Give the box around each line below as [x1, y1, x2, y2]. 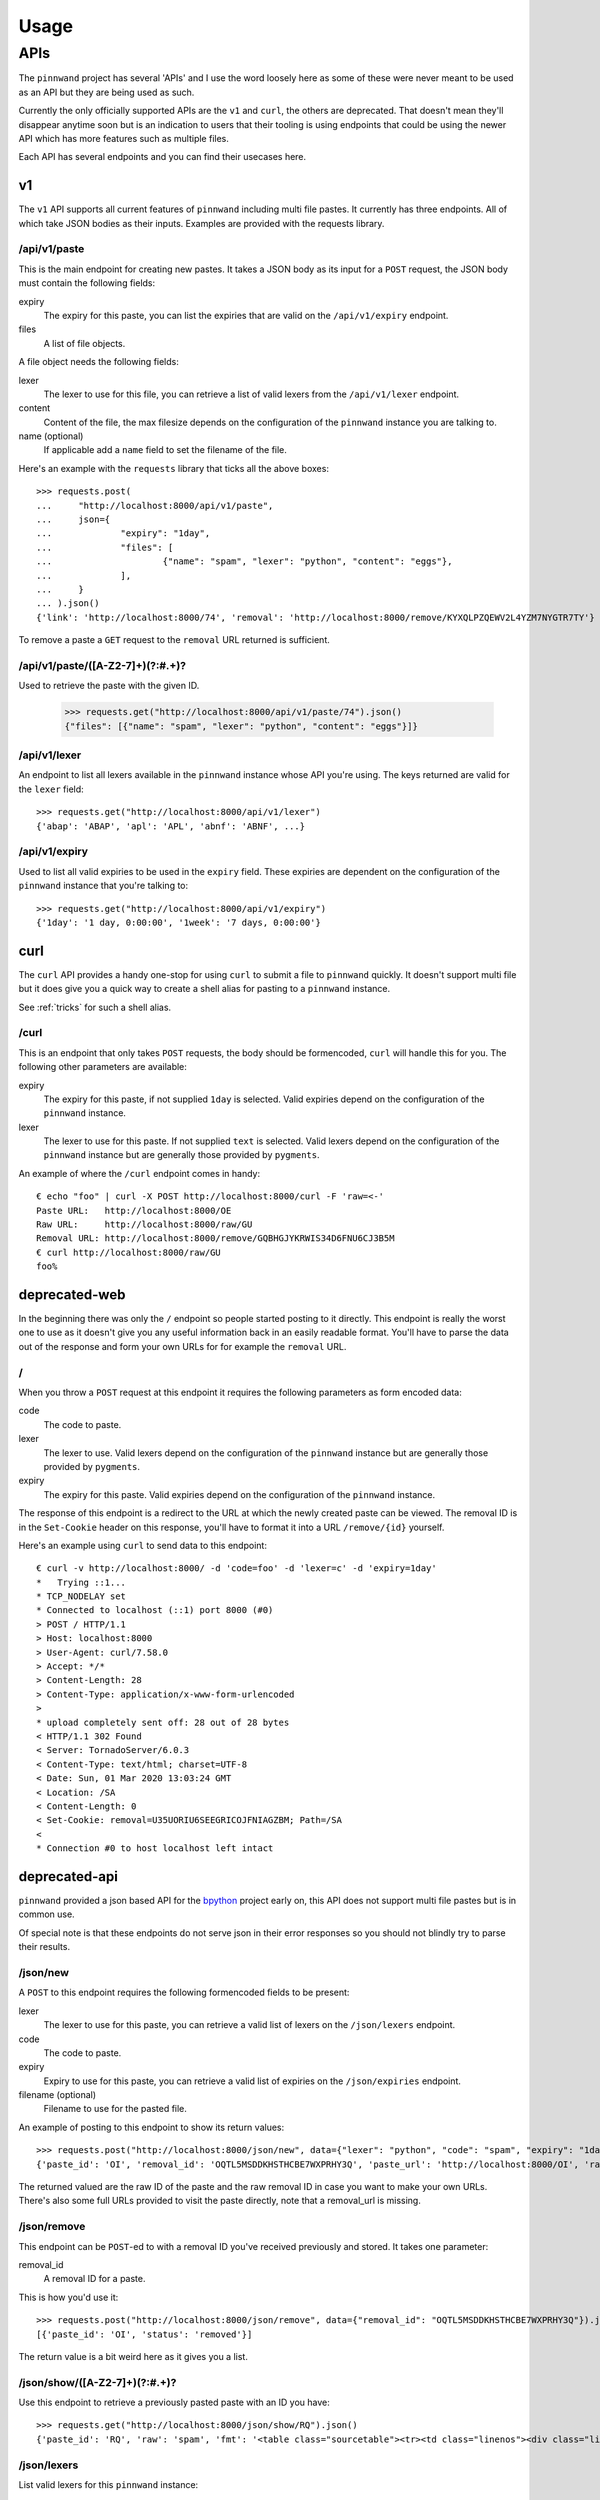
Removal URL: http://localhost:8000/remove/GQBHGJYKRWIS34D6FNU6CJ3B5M [36, 1233, 395, 1244]
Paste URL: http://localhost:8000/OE [36, 1205, 232, 1216]
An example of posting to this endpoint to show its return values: [18, 2121, 285, 2133]
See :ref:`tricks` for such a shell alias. [18, 1001, 172, 1013]
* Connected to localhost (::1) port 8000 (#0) [36, 1605, 274, 1616]
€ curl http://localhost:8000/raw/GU [36, 1246, 222, 1258]
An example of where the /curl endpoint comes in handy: [18, 1167, 261, 1179]
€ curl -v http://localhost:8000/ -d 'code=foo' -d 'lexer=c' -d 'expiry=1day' [36, 1563, 437, 1574]
